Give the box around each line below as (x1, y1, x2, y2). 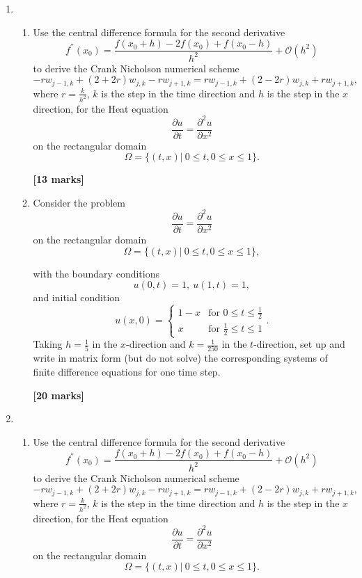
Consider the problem (33, 195, 125, 209)
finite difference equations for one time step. (33, 364, 221, 378)
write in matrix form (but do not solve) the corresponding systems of (33, 351, 328, 365)
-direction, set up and (253, 337, 345, 351)
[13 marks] (33, 172, 84, 186)
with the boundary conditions (33, 266, 159, 280)
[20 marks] (33, 387, 84, 402)
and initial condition (33, 290, 120, 305)
